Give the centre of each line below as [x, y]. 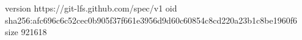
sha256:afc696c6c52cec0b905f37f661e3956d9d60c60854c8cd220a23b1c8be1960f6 [151, 20]
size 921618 [26, 32]
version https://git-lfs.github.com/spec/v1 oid [91, 8]
